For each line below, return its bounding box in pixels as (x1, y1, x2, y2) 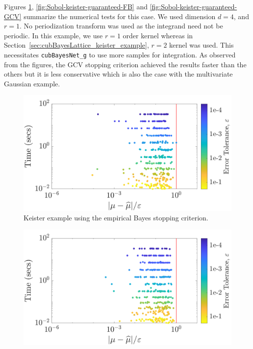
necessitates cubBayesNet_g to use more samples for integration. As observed (4, 49, 236, 59)
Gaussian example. (4, 78, 60, 88)
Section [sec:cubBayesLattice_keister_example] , (4, 40, 149, 50)
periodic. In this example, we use (4, 30, 103, 40)
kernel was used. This (169, 40, 234, 50)
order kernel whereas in (123, 30, 193, 40)
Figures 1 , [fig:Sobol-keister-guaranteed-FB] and (4, 1, 148, 11)
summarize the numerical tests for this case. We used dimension (24, 11, 216, 21)
